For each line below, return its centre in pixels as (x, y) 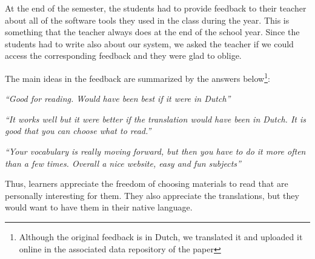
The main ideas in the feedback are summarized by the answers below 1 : (138, 77)
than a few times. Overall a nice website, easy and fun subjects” (123, 163)
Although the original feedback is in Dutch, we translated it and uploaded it (161, 236)
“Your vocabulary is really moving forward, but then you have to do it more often (155, 151)
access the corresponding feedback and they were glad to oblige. (123, 55)
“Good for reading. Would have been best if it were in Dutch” (118, 99)
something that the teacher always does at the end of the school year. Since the (152, 32)
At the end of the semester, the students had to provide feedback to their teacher (156, 8)
